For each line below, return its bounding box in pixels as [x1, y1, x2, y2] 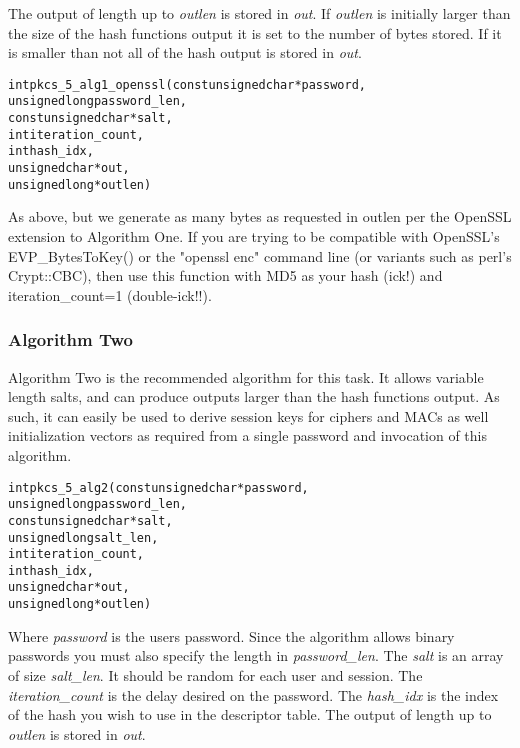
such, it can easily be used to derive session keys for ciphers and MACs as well [8, 405, 489, 426]
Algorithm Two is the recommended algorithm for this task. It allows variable [8, 366, 484, 387]
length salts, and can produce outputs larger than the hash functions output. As [8, 386, 500, 407]
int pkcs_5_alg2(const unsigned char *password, [8, 480, 309, 495]
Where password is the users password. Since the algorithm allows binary [8, 625, 455, 646]
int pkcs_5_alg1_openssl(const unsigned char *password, [8, 77, 366, 92]
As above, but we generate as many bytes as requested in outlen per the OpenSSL [8, 206, 512, 227]
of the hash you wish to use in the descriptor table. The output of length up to [8, 704, 492, 725]
